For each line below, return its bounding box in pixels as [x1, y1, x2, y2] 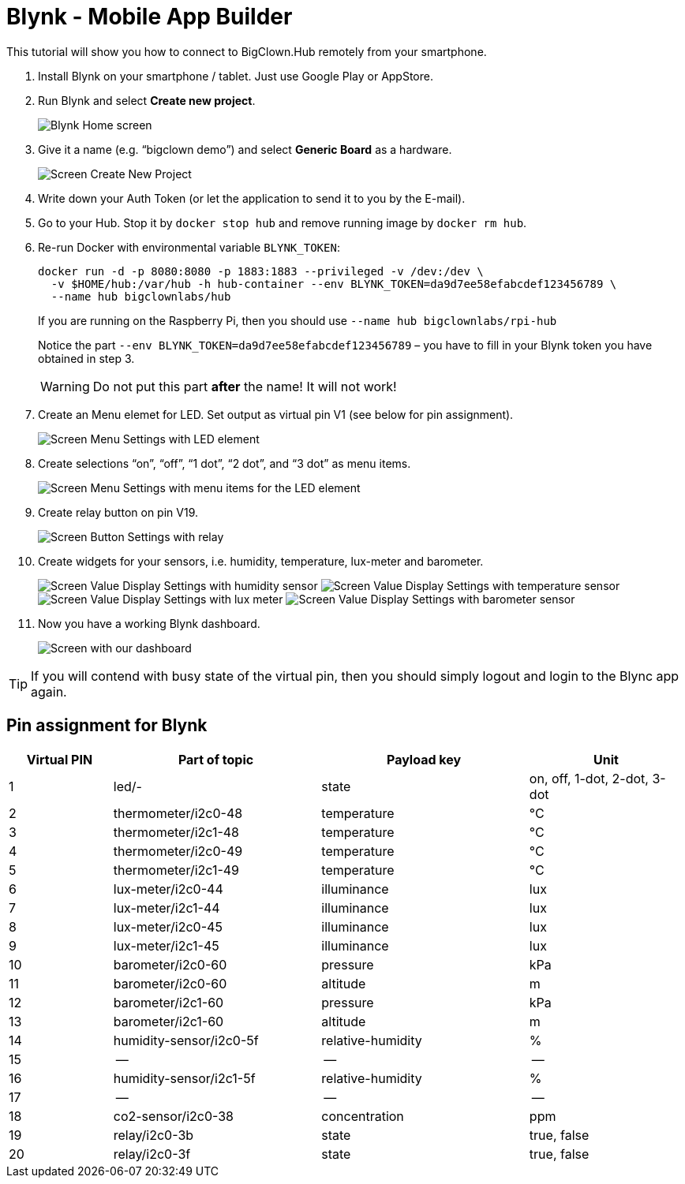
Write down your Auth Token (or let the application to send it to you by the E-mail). [38, 191, 466, 205]
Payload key [387, 751, 462, 768]
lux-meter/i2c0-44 [113, 880, 223, 897]
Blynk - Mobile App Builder [6, 3, 293, 30]
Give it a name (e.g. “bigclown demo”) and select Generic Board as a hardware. [38, 142, 452, 156]
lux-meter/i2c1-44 [113, 899, 220, 916]
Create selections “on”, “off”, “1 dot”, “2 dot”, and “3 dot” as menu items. [38, 456, 411, 470]
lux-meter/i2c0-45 [113, 918, 223, 935]
